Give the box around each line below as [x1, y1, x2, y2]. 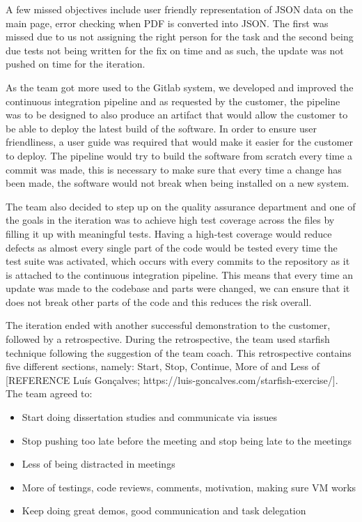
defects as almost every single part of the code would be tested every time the [6, 240, 338, 254]
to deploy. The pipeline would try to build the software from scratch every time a [6, 148, 353, 162]
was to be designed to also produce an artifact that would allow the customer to [6, 107, 348, 122]
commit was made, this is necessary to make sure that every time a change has [6, 162, 342, 176]
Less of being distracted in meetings [22, 456, 175, 471]
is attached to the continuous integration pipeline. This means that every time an [6, 267, 353, 282]
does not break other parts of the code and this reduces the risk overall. [6, 294, 312, 309]
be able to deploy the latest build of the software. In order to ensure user [6, 121, 317, 135]
